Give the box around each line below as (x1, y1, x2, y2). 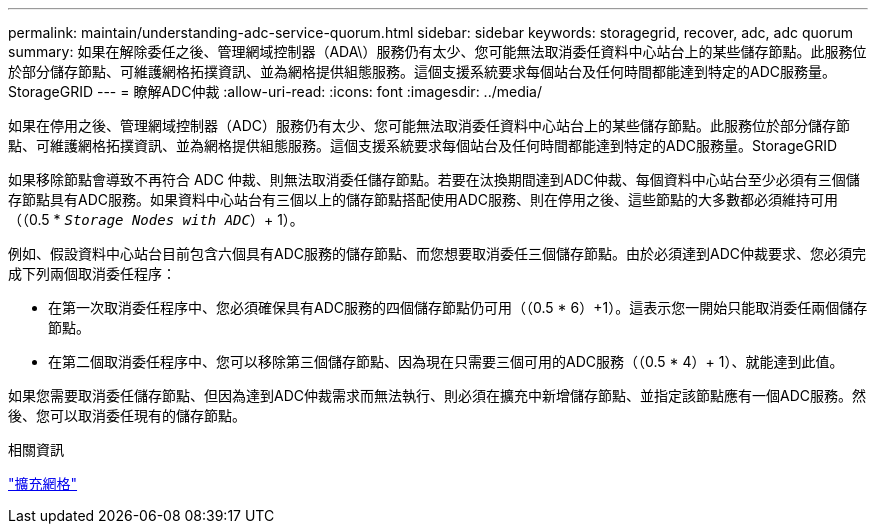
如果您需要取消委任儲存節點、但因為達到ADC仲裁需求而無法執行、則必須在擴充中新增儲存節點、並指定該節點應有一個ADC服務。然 (8, 387, 866, 404)
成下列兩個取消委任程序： (8, 265, 176, 282)
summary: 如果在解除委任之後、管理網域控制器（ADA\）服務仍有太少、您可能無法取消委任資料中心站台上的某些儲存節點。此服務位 (8, 43, 867, 60)
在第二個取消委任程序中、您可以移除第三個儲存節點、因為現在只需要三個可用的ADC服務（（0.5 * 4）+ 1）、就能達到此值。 (48, 353, 844, 370)
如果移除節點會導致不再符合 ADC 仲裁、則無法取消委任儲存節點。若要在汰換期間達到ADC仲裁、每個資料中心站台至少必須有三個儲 (8, 171, 860, 188)
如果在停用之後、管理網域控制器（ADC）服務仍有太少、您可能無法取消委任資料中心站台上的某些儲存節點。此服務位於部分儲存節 (8, 117, 850, 134)
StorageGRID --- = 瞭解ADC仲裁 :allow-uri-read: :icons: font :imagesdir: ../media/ (8, 83, 543, 100)
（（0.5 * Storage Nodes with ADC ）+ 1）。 (8, 211, 304, 228)
